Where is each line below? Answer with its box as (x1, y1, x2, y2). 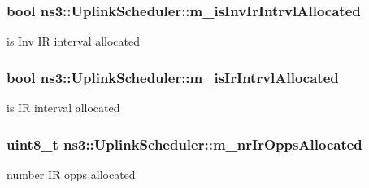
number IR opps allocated (7, 165, 136, 182)
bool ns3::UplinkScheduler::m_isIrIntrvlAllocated (7, 67, 339, 87)
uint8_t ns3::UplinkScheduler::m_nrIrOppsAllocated (7, 133, 362, 154)
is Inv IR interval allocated (7, 33, 141, 50)
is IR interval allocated (7, 99, 120, 116)
